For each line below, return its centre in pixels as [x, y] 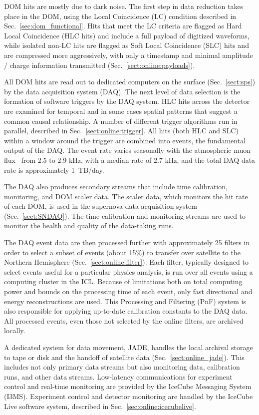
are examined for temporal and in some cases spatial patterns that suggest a [121, 111]
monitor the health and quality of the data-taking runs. [89, 225]
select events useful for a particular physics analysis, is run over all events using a [129, 271]
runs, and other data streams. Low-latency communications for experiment [118, 376]
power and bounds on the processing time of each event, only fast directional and [128, 291]
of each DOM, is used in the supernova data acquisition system [101, 206]
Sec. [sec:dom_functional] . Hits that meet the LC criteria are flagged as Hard [123, 26]
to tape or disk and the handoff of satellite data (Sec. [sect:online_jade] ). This [124, 357]
